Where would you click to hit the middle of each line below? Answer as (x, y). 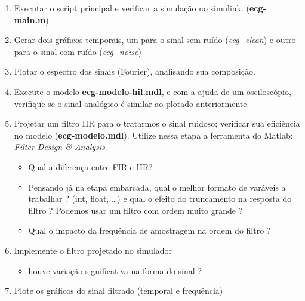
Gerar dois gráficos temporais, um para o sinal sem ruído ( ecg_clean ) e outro (155, 40)
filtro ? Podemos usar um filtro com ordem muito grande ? (135, 210)
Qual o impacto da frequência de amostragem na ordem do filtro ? (150, 230)
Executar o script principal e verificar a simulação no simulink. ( (132, 8)
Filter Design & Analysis (59, 147)
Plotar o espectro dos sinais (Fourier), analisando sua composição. (135, 71)
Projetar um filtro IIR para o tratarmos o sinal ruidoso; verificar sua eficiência (157, 123)
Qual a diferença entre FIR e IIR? (90, 166)
